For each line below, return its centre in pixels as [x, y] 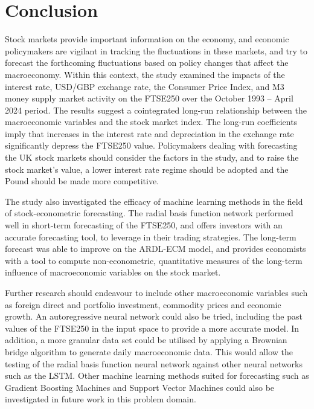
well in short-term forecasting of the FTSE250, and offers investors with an [144, 225]
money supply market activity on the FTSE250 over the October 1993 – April [149, 98]
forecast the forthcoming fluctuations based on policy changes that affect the [147, 63]
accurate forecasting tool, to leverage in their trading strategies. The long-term [151, 237]
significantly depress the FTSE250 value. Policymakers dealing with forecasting [151, 145]
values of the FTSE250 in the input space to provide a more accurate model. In [152, 328]
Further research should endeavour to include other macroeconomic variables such [156, 292]
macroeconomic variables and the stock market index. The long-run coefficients [151, 122]
